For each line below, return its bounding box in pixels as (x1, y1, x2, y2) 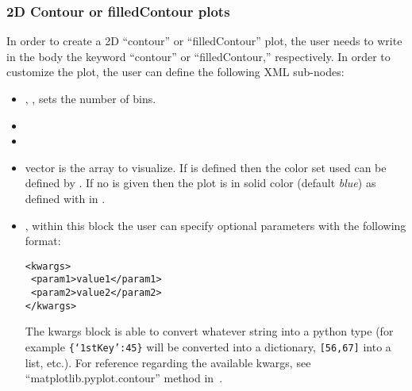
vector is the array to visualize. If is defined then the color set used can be (25, 159, 387, 175)
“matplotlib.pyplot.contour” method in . (25, 370, 223, 386)
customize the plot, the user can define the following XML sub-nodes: (6, 63, 345, 80)
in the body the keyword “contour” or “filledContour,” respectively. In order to (6, 48, 391, 64)
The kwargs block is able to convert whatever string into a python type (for (25, 323, 394, 339)
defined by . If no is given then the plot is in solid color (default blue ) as (25, 174, 376, 191)
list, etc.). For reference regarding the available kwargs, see (25, 354, 311, 370)
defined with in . (25, 190, 106, 206)
